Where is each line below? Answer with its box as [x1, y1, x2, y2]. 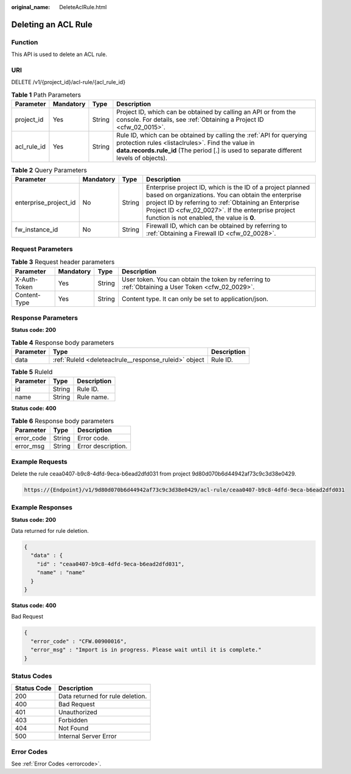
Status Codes [11, 672, 52, 680]
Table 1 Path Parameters [11, 90, 82, 99]
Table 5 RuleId [11, 368, 53, 376]
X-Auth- [15, 275, 38, 283]
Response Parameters [11, 314, 78, 322]
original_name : [11, 4, 50, 10]
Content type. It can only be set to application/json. [122, 294, 269, 303]
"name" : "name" [36, 569, 85, 576]
